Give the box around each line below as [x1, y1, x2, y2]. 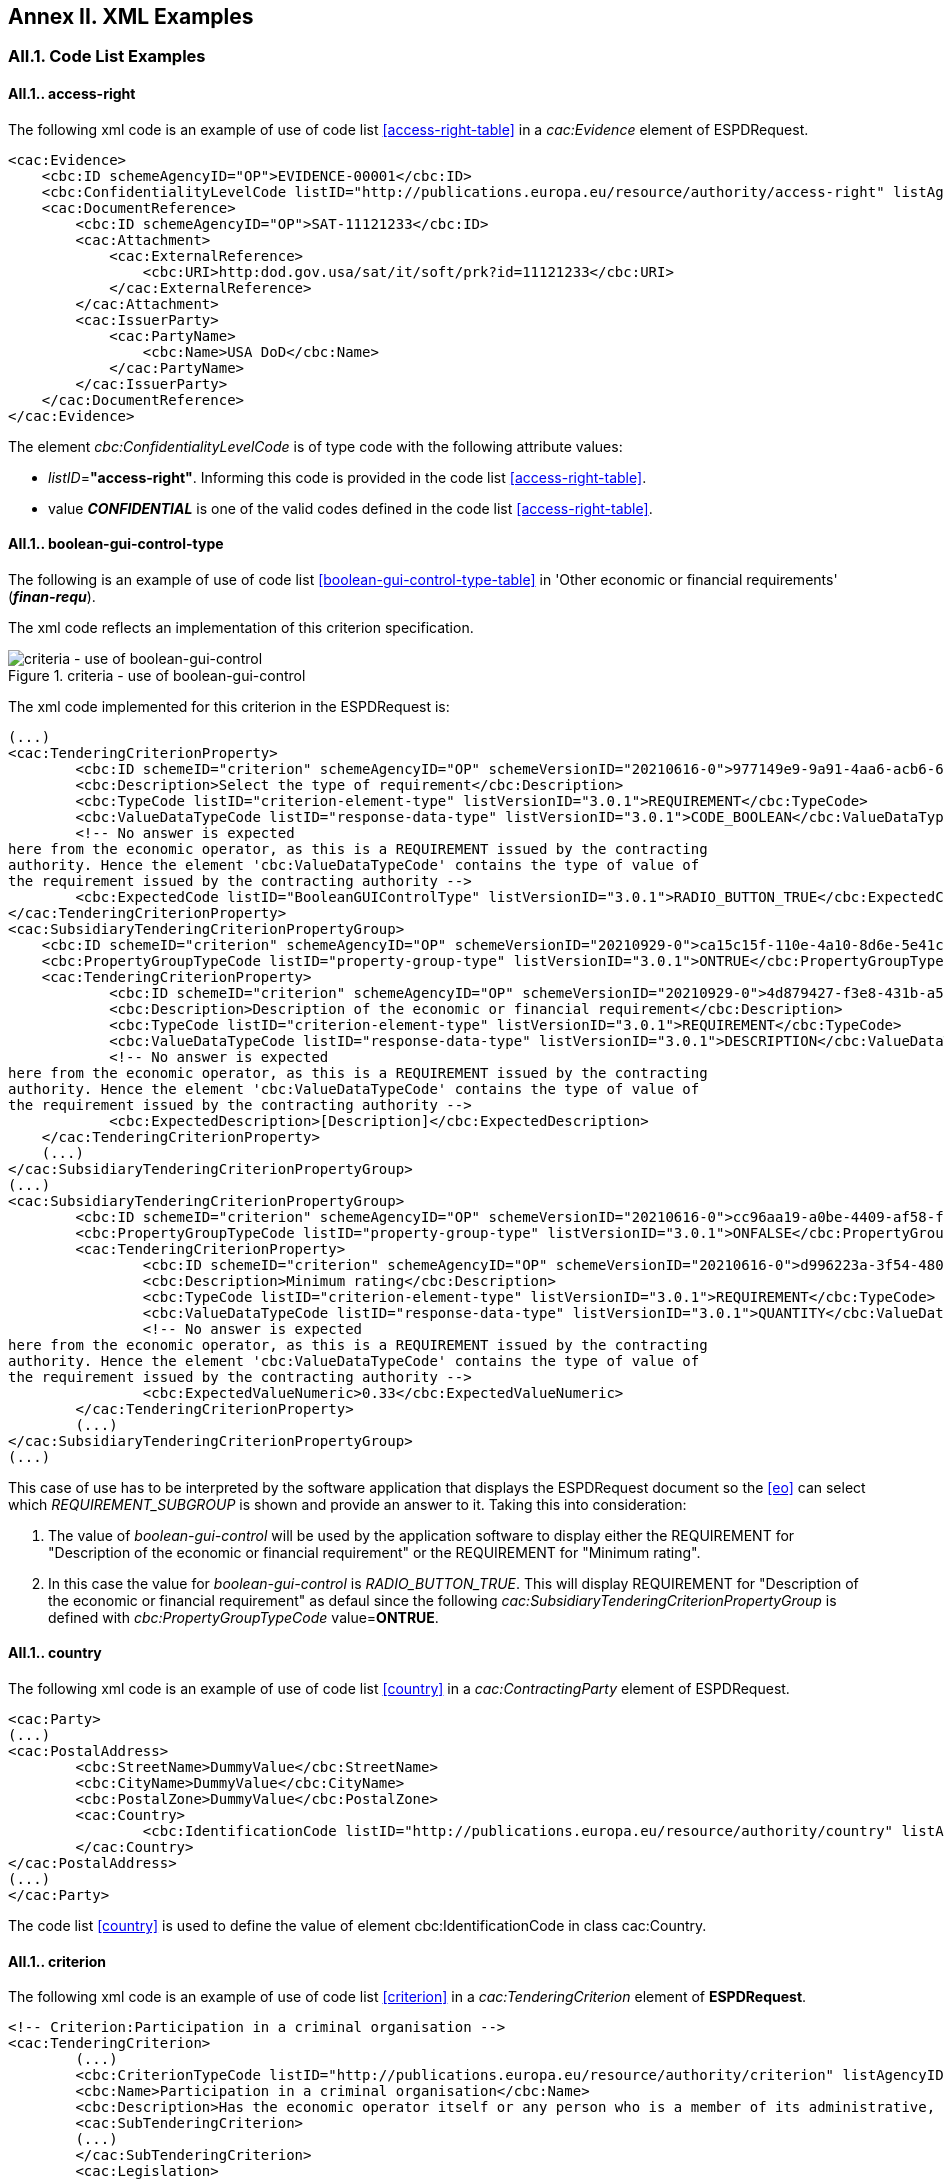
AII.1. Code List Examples [8, 46, 206, 67]
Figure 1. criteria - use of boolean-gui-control [8, 666, 306, 684]
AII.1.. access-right [8, 85, 136, 103]
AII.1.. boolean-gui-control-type [8, 535, 224, 553]
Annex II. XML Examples [8, 4, 254, 29]
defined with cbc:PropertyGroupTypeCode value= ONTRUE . [48, 1608, 439, 1626]
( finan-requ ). [8, 587, 96, 605]
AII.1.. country [8, 1644, 102, 1662]
